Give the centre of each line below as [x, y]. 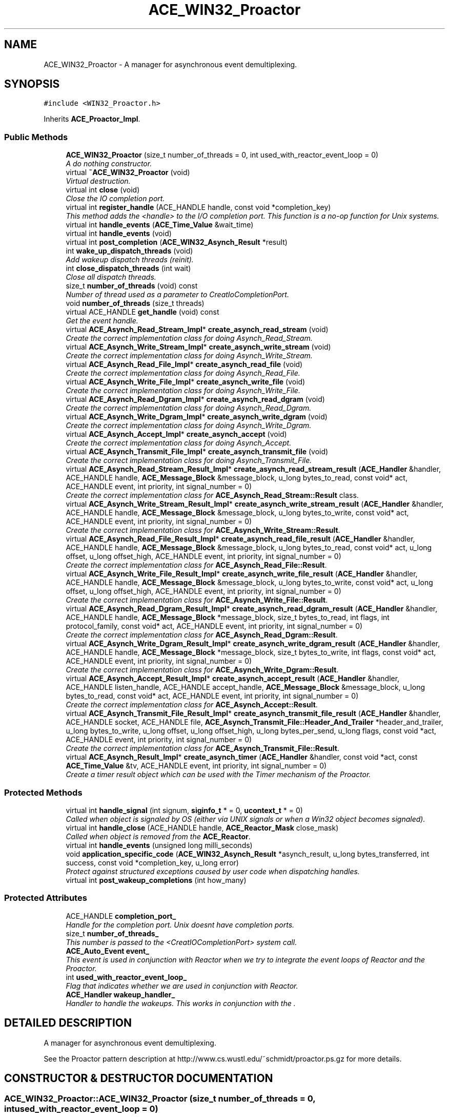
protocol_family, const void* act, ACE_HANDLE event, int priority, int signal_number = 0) [214, 626]
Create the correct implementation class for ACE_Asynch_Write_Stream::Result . [203, 530]
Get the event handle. [102, 321]
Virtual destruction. [98, 181]
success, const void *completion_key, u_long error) [152, 862]
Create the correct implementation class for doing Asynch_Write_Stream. [189, 356]
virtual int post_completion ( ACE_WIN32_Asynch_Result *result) [177, 242]
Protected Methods [43, 792]
